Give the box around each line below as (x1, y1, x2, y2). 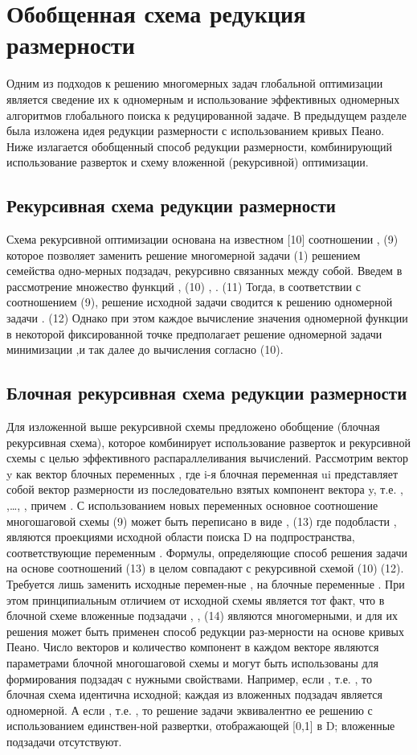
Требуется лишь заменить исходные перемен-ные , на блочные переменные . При (6, 575, 405, 592)
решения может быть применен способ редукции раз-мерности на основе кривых (6, 622, 404, 639)
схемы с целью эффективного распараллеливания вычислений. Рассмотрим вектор (6, 449, 409, 466)
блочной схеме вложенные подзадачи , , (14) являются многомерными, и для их (6, 607, 398, 624)
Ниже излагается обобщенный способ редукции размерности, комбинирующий (6, 137, 393, 154)
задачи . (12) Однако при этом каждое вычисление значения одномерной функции (6, 310, 408, 326)
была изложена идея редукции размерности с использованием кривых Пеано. (6, 122, 385, 139)
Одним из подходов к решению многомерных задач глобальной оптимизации (6, 75, 383, 92)
